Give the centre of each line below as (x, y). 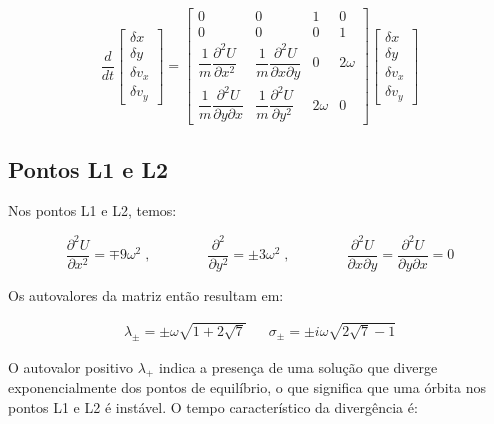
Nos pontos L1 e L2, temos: (92, 210)
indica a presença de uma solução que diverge (298, 366)
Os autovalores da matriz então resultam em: (146, 294)
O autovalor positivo (70, 366)
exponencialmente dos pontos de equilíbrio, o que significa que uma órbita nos (247, 387)
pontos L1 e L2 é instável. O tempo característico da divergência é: (213, 406)
